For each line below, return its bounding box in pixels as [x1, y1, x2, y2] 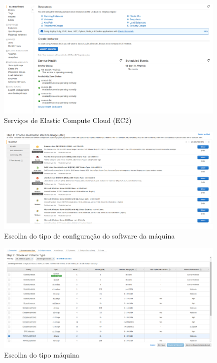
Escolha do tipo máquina [4, 350, 79, 360]
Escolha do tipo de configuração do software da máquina [4, 230, 175, 241]
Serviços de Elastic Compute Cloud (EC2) [4, 115, 132, 125]
